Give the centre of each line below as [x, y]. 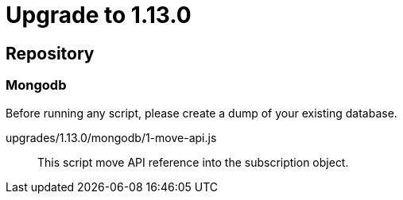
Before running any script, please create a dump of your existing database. [201, 113]
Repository [50, 53]
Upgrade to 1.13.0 [99, 15]
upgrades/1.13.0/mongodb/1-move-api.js [111, 137]
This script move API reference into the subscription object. [193, 162]
